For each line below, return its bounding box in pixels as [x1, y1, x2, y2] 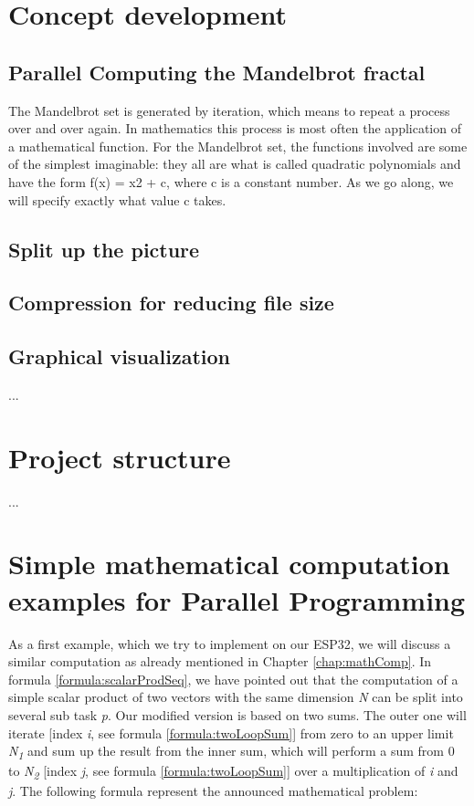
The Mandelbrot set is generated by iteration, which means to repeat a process [8, 100, 450, 120]
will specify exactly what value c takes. [8, 190, 226, 209]
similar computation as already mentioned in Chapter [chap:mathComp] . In [8, 652, 432, 671]
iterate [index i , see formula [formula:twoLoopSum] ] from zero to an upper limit [8, 723, 454, 742]
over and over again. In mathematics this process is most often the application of [8, 119, 461, 138]
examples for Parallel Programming [8, 581, 466, 618]
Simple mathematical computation [8, 545, 450, 582]
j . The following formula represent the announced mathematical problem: [8, 781, 418, 801]
